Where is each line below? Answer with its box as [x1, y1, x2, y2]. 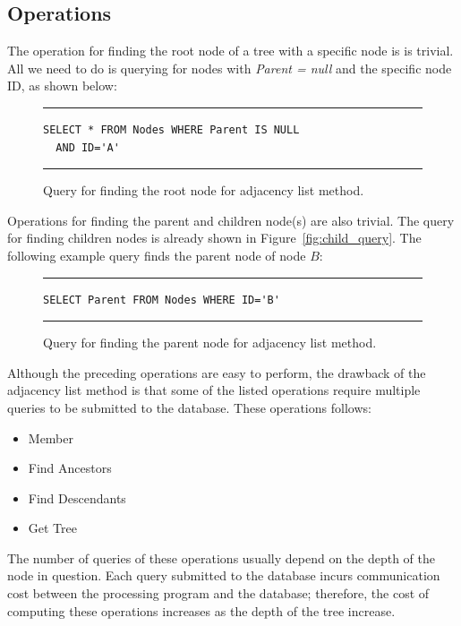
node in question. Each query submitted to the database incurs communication [7, 566, 440, 585]
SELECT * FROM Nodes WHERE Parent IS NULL [43, 123, 300, 136]
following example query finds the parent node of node [7, 245, 306, 264]
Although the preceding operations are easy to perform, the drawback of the [7, 363, 426, 382]
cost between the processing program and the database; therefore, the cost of [7, 584, 430, 603]
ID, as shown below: [7, 76, 117, 95]
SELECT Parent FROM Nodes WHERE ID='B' [43, 293, 280, 306]
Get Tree [28, 519, 77, 537]
